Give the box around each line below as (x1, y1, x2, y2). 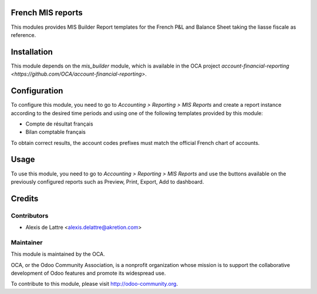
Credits (11, 194, 39, 204)
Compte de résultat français (25, 120, 93, 127)
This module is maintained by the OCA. (11, 251, 105, 258)
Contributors (11, 211, 49, 219)
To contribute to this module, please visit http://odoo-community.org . (11, 281, 178, 288)
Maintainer (11, 238, 43, 246)
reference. (11, 31, 36, 38)
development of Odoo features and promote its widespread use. (11, 270, 166, 277)
